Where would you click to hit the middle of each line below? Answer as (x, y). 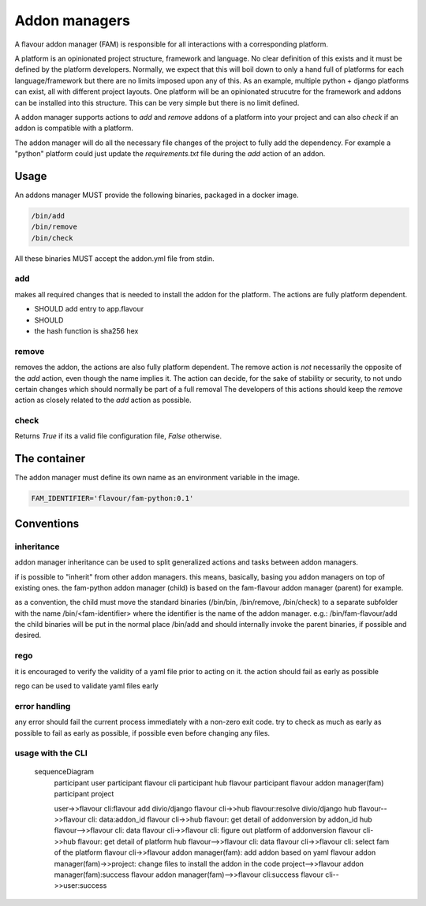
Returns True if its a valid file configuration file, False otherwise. (118, 436)
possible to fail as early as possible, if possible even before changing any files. (142, 733)
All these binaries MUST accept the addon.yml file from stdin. (114, 258)
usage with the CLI (51, 753)
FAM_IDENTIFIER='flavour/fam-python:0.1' (112, 498)
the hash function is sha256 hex (86, 331)
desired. (28, 636)
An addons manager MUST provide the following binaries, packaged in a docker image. (157, 195)
